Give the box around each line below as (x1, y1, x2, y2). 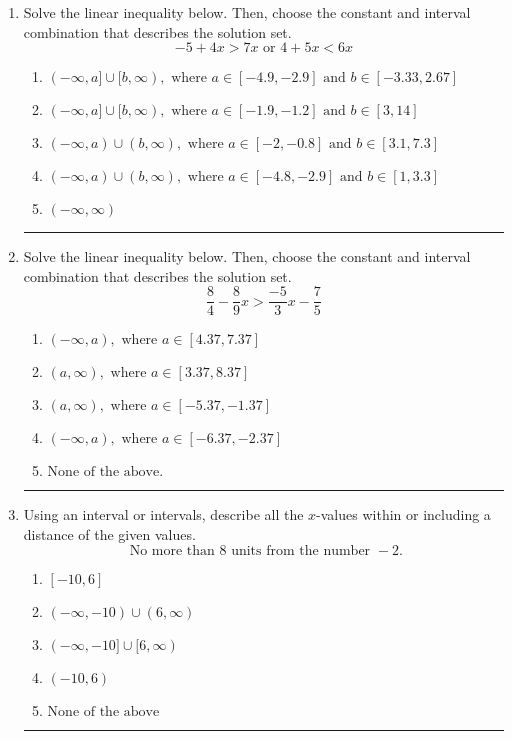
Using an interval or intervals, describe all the (23, 504, 304, 525)
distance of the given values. (23, 524, 196, 545)
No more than (129, 543, 215, 558)
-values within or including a (316, 504, 491, 525)
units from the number (231, 543, 371, 558)
